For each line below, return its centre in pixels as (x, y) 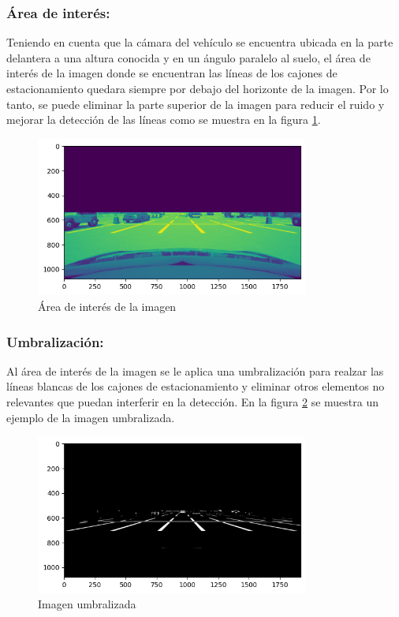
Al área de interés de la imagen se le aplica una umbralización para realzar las (195, 370)
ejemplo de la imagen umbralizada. (91, 417)
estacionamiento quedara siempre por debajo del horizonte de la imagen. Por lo (198, 88)
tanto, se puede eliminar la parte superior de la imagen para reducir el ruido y (196, 104)
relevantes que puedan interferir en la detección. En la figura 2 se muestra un (192, 402)
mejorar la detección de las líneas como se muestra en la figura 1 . (164, 120)
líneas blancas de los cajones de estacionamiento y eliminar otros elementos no (196, 386)
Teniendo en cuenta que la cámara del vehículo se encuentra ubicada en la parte (200, 42)
